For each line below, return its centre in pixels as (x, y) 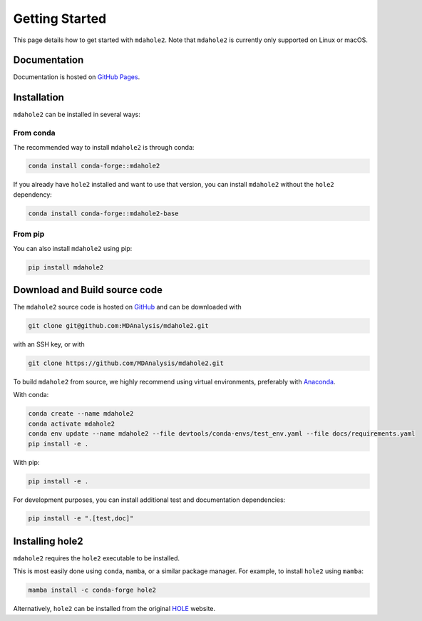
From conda (35, 133)
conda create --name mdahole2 (81, 414)
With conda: (31, 395)
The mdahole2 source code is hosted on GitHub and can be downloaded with (127, 307)
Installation (38, 97)
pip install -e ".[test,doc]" (81, 518)
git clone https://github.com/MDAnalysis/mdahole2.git (126, 363)
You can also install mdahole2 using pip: (73, 248)
